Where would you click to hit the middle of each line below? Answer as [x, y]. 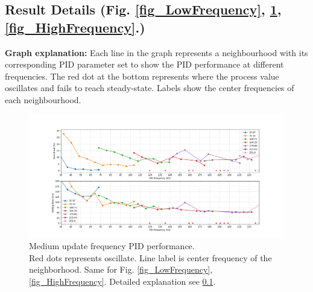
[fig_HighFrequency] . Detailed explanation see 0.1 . [122, 281]
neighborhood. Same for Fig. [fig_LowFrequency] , [121, 269]
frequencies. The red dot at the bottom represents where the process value [142, 76]
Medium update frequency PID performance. [112, 246]
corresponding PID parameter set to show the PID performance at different [144, 64]
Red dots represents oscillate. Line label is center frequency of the [150, 257]
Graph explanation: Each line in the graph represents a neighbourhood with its [156, 52]
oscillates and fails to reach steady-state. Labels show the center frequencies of [150, 88]
